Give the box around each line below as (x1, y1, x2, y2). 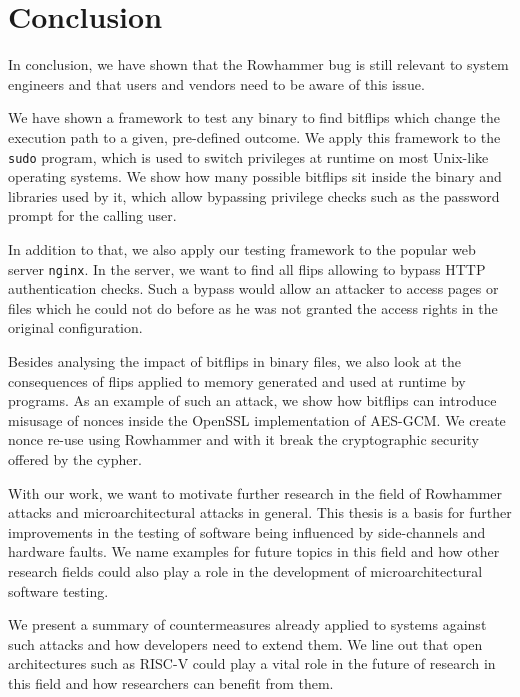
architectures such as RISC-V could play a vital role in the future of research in (8, 653, 496, 674)
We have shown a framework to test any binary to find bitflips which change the (8, 107, 500, 128)
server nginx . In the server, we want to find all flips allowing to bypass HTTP (8, 258, 486, 279)
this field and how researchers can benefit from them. (8, 672, 334, 693)
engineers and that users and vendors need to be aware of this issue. (8, 73, 425, 94)
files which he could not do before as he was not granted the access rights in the (8, 297, 498, 318)
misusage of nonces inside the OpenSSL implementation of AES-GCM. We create (8, 409, 506, 430)
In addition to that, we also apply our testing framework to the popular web (8, 238, 476, 259)
